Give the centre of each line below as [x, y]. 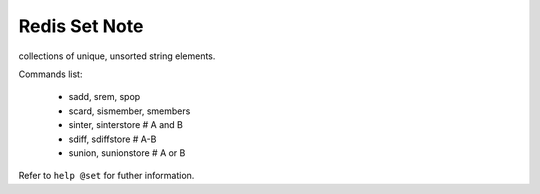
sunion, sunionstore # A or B [127, 152]
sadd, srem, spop [104, 97]
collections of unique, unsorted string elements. [117, 56]
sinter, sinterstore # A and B [126, 125]
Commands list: [50, 74]
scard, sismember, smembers [129, 111]
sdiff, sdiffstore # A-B [112, 139]
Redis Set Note [81, 26]
